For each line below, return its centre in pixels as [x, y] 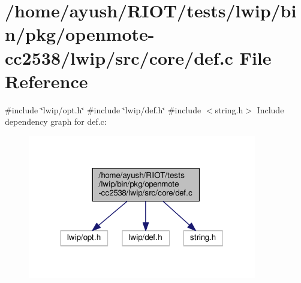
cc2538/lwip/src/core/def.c [119, 57]
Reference [46, 81]
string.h [229, 109]
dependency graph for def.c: [56, 121]
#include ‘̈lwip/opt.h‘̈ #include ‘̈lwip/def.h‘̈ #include [103, 109]
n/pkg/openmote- [80, 34]
